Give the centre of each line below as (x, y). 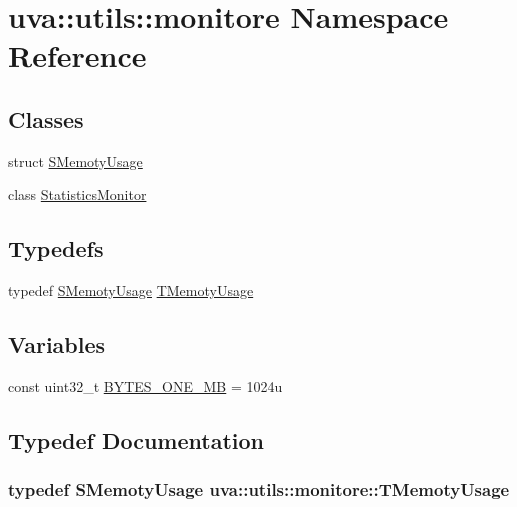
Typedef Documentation (136, 439)
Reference (77, 55)
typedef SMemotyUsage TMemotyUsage (131, 290)
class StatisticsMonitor (77, 194)
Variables (57, 344)
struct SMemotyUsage (75, 160)
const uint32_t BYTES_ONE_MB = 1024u (145, 385)
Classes (46, 118)
